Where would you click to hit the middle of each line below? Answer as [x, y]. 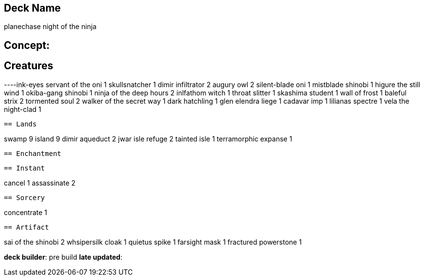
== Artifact [26, 227]
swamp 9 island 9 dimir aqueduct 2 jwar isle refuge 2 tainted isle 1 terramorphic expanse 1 [148, 139]
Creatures [29, 66]
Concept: [27, 45]
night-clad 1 [23, 109]
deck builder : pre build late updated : [63, 257]
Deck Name [33, 8]
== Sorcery [25, 197]
